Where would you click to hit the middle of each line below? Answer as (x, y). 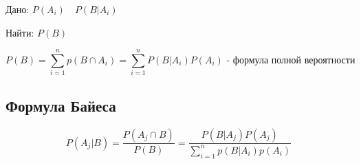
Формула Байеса (61, 105)
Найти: (20, 32)
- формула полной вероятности (291, 60)
